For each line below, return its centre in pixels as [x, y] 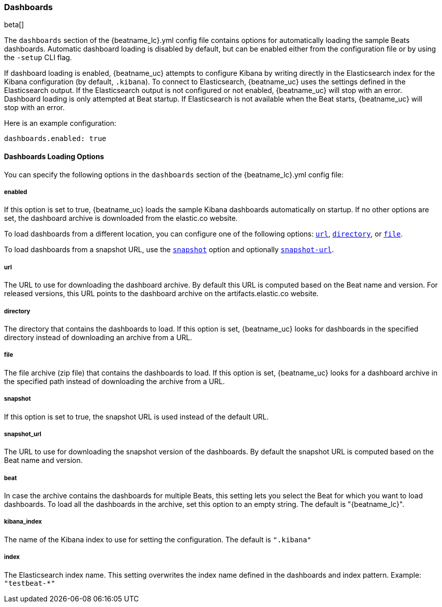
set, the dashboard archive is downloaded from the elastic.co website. [121, 218]
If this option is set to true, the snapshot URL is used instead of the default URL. [136, 416]
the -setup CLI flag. [38, 58]
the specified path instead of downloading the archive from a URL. [114, 381]
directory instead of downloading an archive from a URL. [98, 337]
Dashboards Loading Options [54, 156]
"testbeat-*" [30, 583]
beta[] [14, 25]
